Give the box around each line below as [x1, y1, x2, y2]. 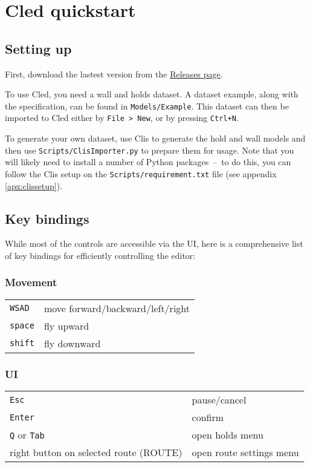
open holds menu [192, 428, 263, 442]
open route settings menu [192, 445, 299, 459]
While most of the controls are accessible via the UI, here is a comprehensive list [5, 237, 303, 250]
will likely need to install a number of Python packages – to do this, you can [5, 155, 291, 168]
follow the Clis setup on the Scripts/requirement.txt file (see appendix [5, 167, 277, 180]
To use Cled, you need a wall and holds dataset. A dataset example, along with [5, 88, 299, 100]
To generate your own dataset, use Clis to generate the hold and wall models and [5, 132, 306, 145]
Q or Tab [10, 428, 45, 442]
